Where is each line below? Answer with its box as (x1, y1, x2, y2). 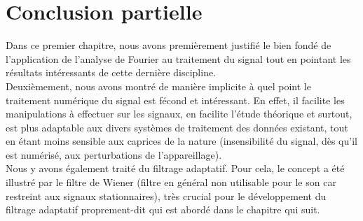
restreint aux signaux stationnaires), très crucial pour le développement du (6, 188, 327, 203)
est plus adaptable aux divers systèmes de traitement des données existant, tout (6, 120, 348, 134)
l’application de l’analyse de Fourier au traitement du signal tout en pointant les (6, 51, 351, 66)
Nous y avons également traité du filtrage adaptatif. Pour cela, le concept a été (6, 161, 345, 176)
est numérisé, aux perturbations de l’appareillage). (6, 147, 222, 162)
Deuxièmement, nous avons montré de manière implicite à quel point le (6, 78, 311, 93)
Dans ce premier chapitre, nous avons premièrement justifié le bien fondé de (6, 38, 331, 52)
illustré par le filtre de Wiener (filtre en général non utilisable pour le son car (6, 175, 336, 190)
